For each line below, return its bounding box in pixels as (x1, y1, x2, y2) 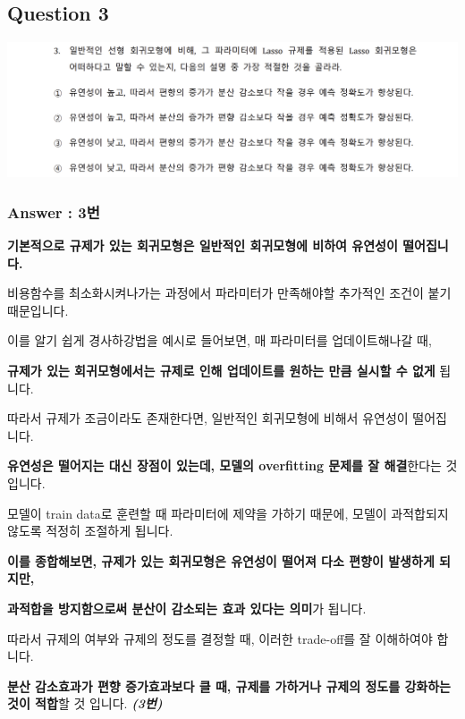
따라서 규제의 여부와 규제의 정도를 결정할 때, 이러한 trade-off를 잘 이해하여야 (7, 629, 433, 647)
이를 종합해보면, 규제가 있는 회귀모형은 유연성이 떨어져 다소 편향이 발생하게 (7, 551, 435, 570)
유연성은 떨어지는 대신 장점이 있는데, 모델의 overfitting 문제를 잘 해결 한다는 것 (7, 456, 458, 475)
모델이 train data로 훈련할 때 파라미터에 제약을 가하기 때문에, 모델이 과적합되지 (7, 503, 449, 522)
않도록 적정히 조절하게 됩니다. (7, 521, 173, 540)
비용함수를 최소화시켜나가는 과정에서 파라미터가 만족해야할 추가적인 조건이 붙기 (7, 283, 452, 302)
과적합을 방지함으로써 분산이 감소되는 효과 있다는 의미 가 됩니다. (7, 599, 367, 618)
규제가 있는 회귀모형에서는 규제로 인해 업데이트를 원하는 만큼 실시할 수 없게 (7, 361, 435, 380)
